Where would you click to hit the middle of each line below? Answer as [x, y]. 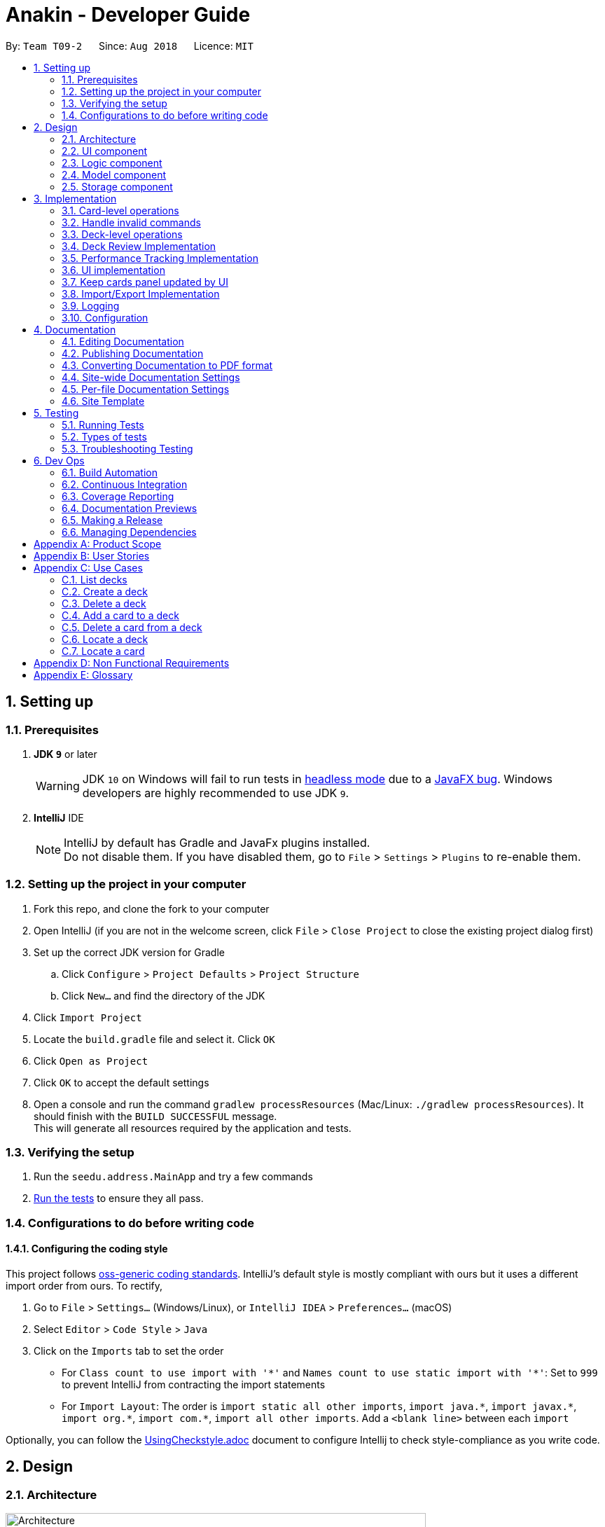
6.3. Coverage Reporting [118, 496]
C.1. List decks [95, 579]
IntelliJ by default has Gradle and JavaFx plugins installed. [217, 842]
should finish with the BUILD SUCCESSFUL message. [155, 1116]
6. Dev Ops [59, 460]
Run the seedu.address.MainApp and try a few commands [173, 1177]
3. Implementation [75, 198]
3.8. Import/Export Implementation [141, 293]
